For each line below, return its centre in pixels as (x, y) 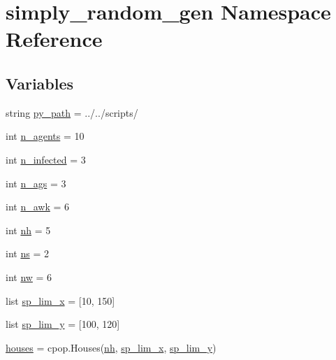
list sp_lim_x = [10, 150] (60, 300)
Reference (54, 39)
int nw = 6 (29, 276)
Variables (40, 83)
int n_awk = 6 (38, 207)
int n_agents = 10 (45, 136)
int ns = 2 (27, 253)
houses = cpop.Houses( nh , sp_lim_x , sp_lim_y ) (111, 347)
